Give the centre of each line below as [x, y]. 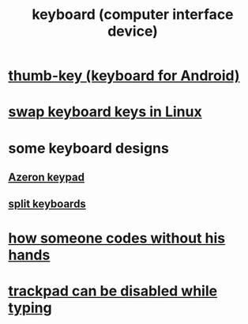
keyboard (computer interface [133, 15]
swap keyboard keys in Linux [105, 112]
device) [133, 31]
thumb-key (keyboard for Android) [124, 76]
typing [30, 308]
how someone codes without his [117, 238]
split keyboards [47, 204]
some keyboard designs [89, 148]
